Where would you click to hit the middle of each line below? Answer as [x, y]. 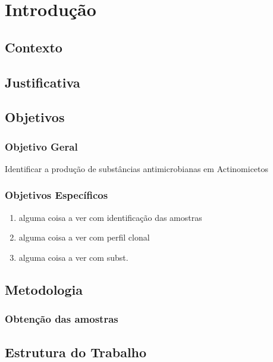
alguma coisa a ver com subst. [73, 257]
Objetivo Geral [41, 146]
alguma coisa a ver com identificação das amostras [110, 217]
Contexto [34, 47]
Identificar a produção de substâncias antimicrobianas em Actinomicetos [137, 168]
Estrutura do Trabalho [76, 352]
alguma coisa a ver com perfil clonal [84, 237]
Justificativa [43, 82]
